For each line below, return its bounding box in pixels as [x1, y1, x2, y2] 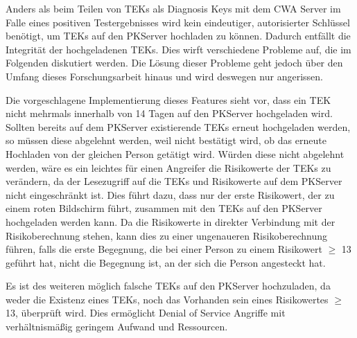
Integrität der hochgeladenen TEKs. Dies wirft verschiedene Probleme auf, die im [6, 42, 351, 56]
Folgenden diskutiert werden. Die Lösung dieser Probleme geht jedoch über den [6, 55, 343, 70]
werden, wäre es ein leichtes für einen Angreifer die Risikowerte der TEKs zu [6, 160, 331, 175]
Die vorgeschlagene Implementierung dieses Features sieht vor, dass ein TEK [6, 92, 331, 107]
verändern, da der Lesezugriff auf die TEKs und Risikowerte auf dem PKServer [6, 174, 342, 188]
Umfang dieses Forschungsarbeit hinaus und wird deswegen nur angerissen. [6, 69, 323, 83]
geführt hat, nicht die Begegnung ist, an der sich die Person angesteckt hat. [6, 255, 326, 269]
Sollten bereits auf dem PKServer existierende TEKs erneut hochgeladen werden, [6, 119, 351, 134]
